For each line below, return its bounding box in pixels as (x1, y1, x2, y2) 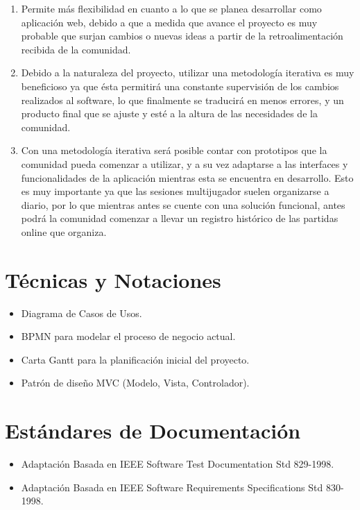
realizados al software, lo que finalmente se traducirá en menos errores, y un (21, 92, 344, 107)
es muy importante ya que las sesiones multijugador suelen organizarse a (21, 184, 329, 198)
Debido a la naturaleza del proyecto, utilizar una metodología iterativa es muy (21, 65, 354, 80)
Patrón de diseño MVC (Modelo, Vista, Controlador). (21, 375, 250, 390)
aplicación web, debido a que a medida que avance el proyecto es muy (21, 15, 318, 29)
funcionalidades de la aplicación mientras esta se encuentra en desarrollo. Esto (21, 170, 354, 185)
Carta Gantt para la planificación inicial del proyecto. (21, 352, 250, 366)
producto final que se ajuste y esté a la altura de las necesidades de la (21, 106, 318, 121)
